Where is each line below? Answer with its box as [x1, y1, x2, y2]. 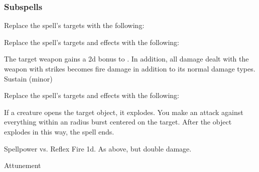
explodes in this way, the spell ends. [4, 126, 114, 136]
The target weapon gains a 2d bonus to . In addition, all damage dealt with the [4, 53, 249, 64]
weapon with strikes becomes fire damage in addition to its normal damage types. [4, 63, 255, 73]
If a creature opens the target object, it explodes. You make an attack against [4, 106, 243, 117]
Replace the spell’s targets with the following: [4, 20, 145, 30]
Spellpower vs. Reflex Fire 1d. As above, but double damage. [4, 143, 192, 153]
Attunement [4, 160, 41, 170]
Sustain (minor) [4, 73, 53, 83]
